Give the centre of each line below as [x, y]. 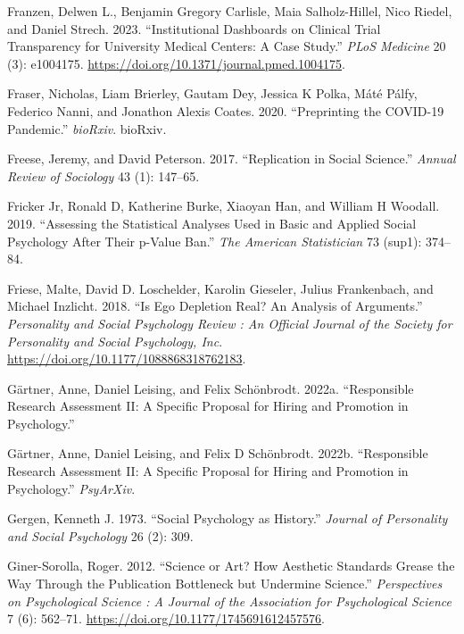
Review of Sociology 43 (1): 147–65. [104, 175]
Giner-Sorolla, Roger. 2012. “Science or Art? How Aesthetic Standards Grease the [231, 566]
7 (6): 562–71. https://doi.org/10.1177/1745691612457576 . [166, 618]
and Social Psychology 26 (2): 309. [100, 535]
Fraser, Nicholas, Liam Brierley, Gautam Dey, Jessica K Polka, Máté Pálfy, [212, 93]
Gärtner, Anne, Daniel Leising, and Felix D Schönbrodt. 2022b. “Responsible [218, 453]
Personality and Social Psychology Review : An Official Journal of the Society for [230, 323]
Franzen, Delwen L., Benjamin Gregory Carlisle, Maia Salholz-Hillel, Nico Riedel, [230, 11]
